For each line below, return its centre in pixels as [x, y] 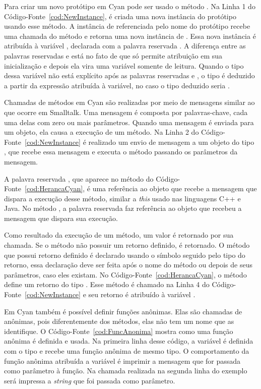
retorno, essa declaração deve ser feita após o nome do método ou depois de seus [128, 265]
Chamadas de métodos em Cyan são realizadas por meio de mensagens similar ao [129, 102]
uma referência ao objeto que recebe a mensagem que [175, 188]
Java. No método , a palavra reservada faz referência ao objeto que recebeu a [123, 208]
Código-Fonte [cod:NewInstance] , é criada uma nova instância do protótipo [120, 16]
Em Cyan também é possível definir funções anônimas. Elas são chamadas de [123, 311]
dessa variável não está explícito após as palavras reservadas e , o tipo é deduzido [129, 75]
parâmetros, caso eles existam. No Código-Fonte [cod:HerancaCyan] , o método [125, 274]
